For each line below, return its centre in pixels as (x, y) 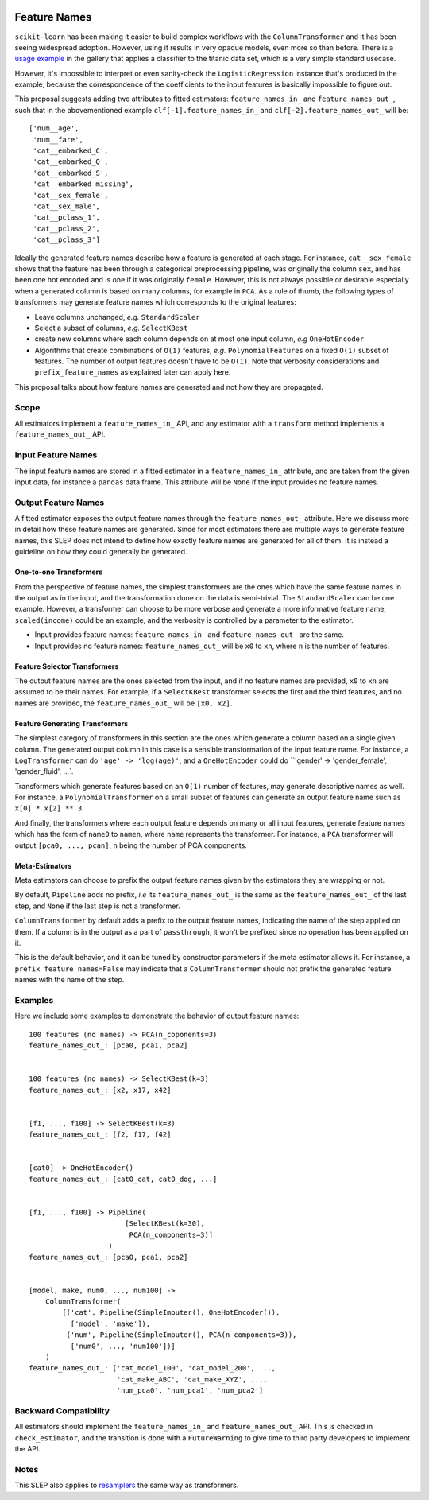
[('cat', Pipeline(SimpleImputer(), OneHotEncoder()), (171, 1313)
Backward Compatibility (62, 1410)
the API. (28, 1449)
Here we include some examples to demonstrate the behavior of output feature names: (157, 1016)
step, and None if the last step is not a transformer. (97, 906)
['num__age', (54, 128)
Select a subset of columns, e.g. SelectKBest (111, 328)
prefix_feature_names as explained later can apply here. (133, 372)
